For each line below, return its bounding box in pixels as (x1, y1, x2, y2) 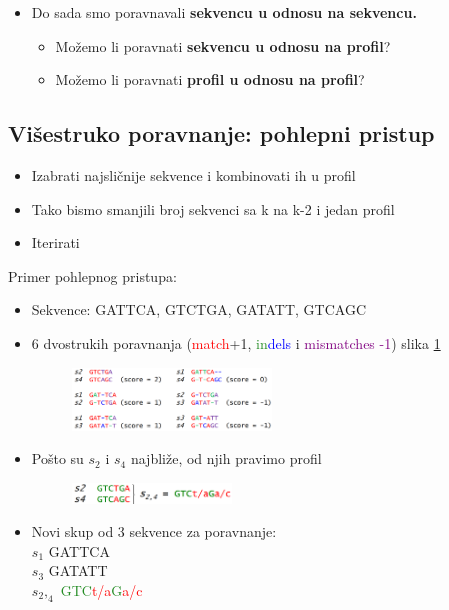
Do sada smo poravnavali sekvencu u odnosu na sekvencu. (31, 2, 417, 22)
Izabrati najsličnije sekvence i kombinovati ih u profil (31, 164, 356, 185)
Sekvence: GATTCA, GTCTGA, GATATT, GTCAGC (31, 299, 367, 320)
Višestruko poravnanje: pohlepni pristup (8, 118, 435, 149)
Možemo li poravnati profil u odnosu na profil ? (55, 69, 365, 90)
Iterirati (31, 232, 80, 253)
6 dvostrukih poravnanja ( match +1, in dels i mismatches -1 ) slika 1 (31, 332, 441, 353)
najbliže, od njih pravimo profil (130, 448, 322, 469)
